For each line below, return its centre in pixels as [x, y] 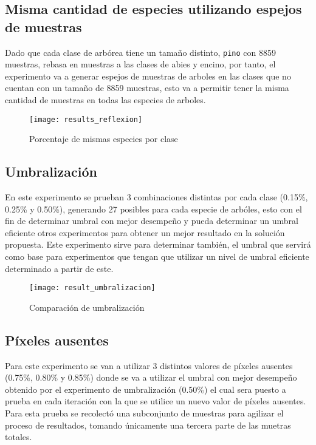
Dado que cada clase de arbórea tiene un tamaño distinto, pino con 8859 [140, 52]
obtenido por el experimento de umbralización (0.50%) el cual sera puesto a [146, 389]
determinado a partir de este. [59, 268]
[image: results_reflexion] [86, 119]
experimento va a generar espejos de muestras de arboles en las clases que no [148, 76]
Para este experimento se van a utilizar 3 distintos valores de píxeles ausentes [149, 365]
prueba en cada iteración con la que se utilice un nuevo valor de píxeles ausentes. [156, 401]
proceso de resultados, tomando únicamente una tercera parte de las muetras [148, 425]
